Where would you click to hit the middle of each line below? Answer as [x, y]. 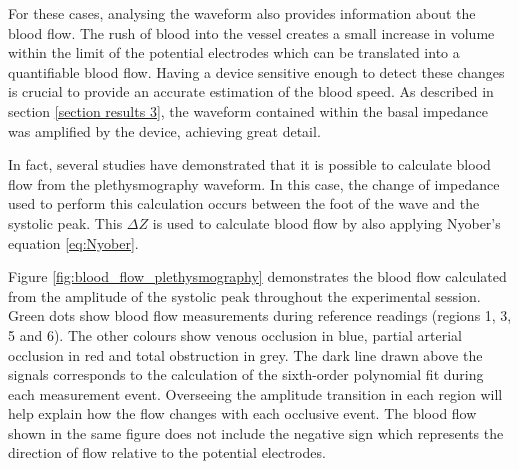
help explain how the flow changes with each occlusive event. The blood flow [242, 413]
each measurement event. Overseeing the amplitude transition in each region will [255, 393]
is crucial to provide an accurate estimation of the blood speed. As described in [251, 91]
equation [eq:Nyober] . [73, 242]
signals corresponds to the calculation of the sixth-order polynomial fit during [246, 374]
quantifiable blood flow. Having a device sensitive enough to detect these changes [256, 71]
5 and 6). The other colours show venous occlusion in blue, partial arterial [235, 334]
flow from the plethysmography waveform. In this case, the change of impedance [254, 183]
